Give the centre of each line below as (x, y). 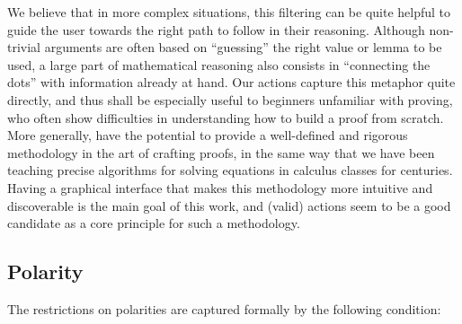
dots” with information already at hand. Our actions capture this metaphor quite (231, 82)
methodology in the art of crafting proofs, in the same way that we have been (221, 152)
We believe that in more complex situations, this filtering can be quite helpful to (229, 12)
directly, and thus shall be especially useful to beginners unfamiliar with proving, (230, 99)
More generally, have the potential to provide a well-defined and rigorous (208, 135)
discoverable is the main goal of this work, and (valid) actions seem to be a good (229, 205)
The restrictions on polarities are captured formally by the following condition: (224, 308)
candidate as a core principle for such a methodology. (154, 223)
